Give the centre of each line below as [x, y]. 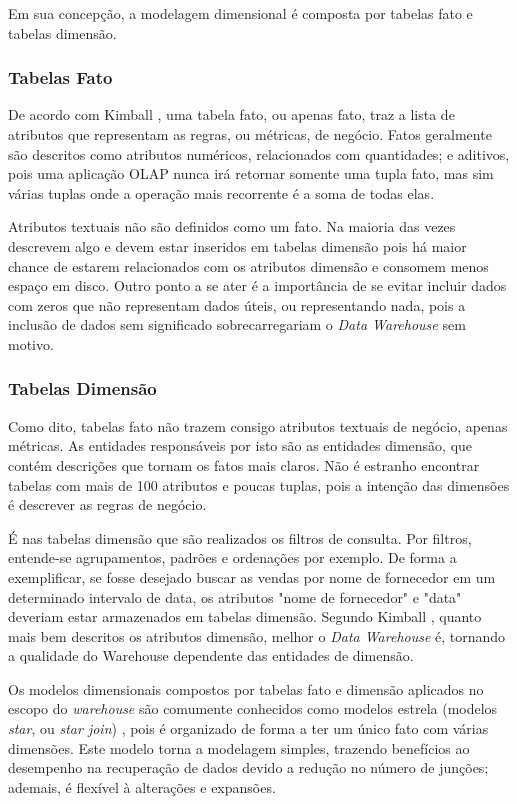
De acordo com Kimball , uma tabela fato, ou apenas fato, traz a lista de [231, 114]
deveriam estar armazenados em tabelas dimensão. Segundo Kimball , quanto [245, 616]
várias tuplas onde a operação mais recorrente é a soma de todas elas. [221, 192]
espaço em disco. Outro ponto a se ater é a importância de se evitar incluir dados [257, 285]
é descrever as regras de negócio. [107, 504]
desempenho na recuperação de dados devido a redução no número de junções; [248, 767]
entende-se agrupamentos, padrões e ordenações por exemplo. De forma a [232, 557]
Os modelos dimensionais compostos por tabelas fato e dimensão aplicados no [246, 688]
